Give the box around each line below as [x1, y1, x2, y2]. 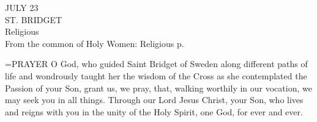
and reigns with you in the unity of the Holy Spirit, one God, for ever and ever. [5, 105, 303, 118]
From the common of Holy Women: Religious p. [5, 37, 184, 49]
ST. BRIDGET [5, 13, 62, 26]
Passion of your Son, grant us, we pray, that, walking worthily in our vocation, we [5, 81, 312, 94]
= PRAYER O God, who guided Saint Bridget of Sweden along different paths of [5, 57, 308, 70]
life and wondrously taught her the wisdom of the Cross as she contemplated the [5, 69, 307, 82]
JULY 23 [5, 1, 39, 13]
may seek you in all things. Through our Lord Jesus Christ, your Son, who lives [5, 93, 304, 106]
